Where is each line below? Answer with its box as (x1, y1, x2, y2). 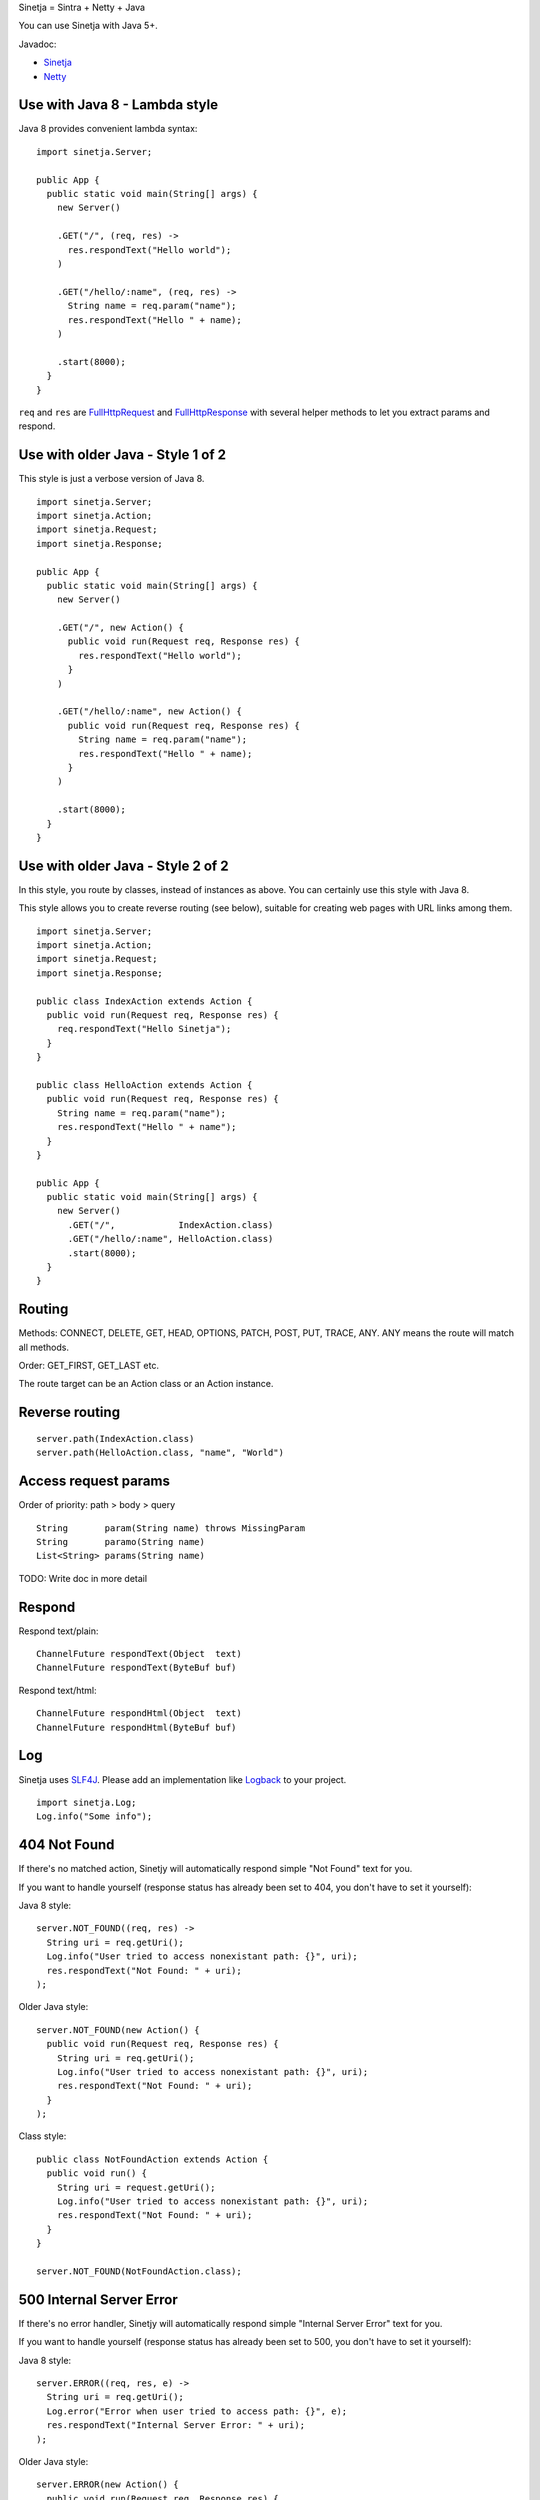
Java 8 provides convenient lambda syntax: (18, 123, 198, 135)
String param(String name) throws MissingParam (36, 1522, 305, 1534)
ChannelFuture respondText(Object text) (36, 1648, 242, 1660)
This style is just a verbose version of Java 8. (18, 473, 205, 485)
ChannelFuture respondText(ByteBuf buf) (36, 1662, 237, 1674)
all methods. (18, 1341, 70, 1353)
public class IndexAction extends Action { (36, 995, 253, 1007)
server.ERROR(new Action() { (36, 2479, 179, 2490)
